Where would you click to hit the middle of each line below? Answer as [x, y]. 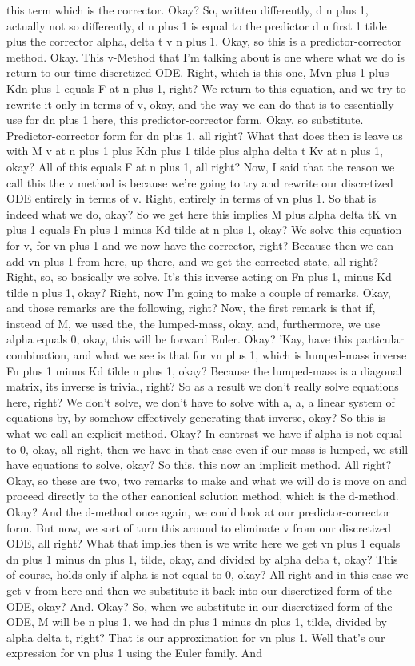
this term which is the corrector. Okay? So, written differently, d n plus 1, [188, 10]
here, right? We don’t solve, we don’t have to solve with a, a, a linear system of [201, 401]
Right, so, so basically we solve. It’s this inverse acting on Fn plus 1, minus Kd [199, 277]
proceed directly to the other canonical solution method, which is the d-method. [203, 496]
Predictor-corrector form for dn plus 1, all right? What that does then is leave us [205, 135]
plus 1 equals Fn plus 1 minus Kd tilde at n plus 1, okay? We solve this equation [204, 229]
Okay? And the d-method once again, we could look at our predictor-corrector [198, 512]
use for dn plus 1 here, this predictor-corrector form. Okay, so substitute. [185, 120]
